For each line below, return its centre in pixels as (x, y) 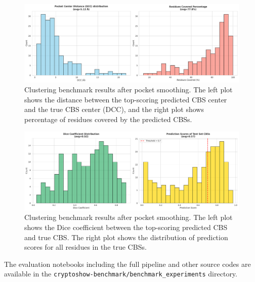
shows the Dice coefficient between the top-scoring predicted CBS (126, 227)
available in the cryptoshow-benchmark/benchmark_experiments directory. (121, 274)
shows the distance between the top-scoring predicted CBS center (126, 99)
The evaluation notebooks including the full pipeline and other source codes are (127, 264)
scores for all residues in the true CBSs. (86, 247)
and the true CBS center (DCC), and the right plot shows (114, 109)
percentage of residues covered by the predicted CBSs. (108, 119)
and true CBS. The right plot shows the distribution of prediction (126, 237)
